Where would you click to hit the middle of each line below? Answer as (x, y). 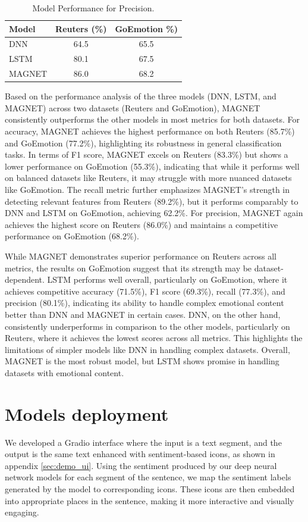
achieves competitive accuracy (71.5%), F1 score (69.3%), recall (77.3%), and (145, 291)
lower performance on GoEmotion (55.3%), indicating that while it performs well (152, 166)
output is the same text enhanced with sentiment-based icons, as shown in (140, 454)
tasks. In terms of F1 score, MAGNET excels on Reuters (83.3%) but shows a (147, 154)
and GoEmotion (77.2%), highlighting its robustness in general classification (143, 143)
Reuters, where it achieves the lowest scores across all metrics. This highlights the (154, 338)
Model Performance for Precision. (93, 8)
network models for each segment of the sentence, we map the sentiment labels (148, 477)
